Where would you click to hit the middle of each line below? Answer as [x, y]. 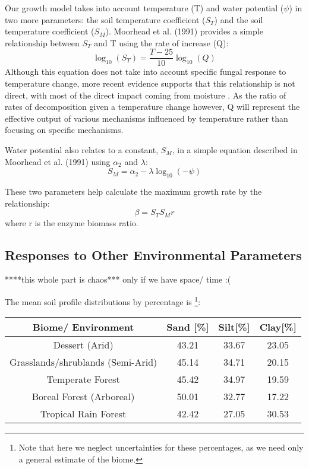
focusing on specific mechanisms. [64, 130]
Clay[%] [278, 327]
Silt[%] [234, 327]
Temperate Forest [83, 379]
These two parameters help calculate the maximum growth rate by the [133, 191]
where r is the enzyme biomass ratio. [72, 222]
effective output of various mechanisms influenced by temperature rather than [146, 118]
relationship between [42, 42]
